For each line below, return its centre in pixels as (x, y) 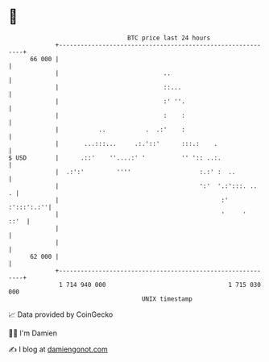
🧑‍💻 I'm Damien (33, 333)
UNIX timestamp (167, 299)
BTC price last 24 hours (169, 38)
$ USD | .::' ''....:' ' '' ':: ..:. (115, 158)
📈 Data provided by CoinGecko (61, 314)
